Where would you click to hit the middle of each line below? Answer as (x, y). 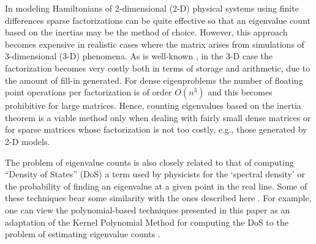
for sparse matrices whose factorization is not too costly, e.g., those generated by (156, 129)
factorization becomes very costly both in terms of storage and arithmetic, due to (158, 68)
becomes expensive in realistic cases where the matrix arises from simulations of (155, 44)
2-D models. (28, 141)
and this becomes (240, 92)
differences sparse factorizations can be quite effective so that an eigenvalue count (158, 20)
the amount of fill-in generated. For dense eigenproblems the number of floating (154, 80)
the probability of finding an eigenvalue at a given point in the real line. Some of (156, 186)
